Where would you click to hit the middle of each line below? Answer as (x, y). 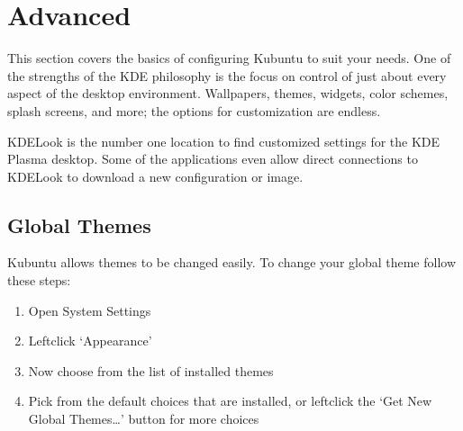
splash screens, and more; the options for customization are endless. (194, 110)
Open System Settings (90, 310)
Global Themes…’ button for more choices (144, 419)
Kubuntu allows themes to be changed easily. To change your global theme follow (232, 262)
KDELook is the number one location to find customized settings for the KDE (224, 141)
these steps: (39, 280)
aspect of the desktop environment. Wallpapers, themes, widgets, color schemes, (228, 93)
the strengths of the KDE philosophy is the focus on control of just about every (227, 75)
